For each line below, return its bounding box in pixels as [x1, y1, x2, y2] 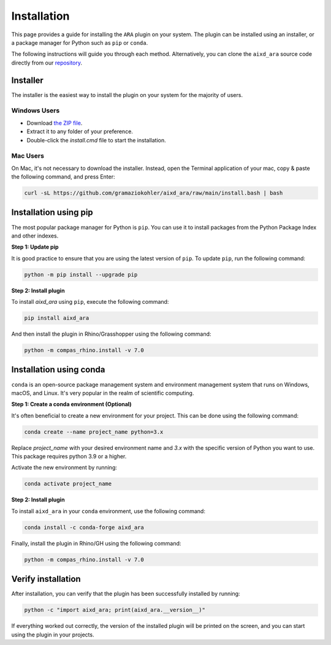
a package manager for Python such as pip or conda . [11, 39, 148, 46]
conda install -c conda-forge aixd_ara [24, 523, 144, 531]
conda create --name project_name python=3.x [24, 428, 164, 435]
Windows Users [11, 106, 60, 115]
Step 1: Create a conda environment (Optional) [11, 401, 132, 408]
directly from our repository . [11, 59, 83, 66]
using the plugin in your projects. [11, 631, 94, 638]
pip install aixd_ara [24, 315, 89, 322]
